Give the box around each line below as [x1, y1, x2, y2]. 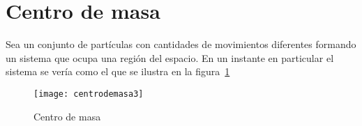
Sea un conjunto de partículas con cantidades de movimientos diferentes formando [6, 37, 356, 52]
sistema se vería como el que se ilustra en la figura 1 [6, 64, 230, 79]
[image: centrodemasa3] [33, 88, 144, 99]
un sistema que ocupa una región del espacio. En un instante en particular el [6, 50, 334, 65]
